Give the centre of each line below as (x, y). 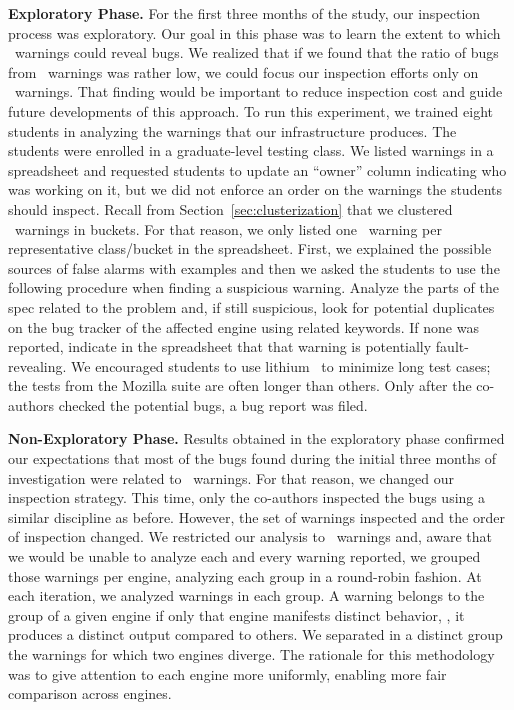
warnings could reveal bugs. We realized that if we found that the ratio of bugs (256, 52)
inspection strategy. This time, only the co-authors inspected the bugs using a (247, 497)
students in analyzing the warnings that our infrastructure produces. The (232, 130)
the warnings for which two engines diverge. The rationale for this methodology (251, 654)
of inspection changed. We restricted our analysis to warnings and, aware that (250, 536)
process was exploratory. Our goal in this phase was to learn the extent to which (254, 32)
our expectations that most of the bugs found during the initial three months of (252, 458)
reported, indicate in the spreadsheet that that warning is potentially (220, 346)
